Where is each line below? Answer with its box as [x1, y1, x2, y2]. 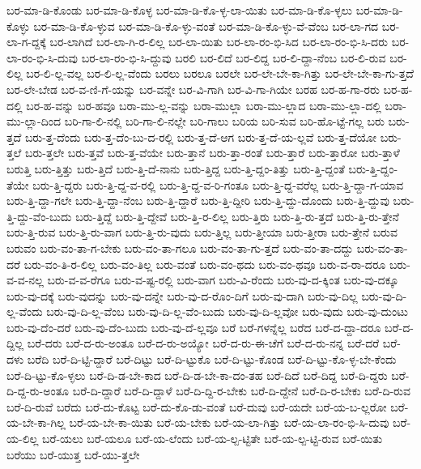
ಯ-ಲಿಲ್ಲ [6, 430, 39, 447]
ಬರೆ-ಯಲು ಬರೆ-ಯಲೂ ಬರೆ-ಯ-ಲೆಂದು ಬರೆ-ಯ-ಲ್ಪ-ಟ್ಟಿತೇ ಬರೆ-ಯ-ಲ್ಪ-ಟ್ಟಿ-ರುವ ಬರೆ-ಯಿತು [41, 430, 383, 447]
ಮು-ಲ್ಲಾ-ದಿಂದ [6, 113, 62, 130]
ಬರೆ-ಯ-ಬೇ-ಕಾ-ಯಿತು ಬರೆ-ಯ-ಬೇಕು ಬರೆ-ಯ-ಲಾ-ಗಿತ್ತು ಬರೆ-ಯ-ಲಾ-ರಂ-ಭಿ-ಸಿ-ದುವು [69, 414, 389, 431]
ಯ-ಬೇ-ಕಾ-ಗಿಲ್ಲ [6, 414, 66, 431]
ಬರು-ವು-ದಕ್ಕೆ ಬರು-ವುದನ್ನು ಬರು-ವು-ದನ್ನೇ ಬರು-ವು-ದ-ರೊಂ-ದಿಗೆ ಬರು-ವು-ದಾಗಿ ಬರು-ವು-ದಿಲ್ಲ [6, 287, 358, 304]
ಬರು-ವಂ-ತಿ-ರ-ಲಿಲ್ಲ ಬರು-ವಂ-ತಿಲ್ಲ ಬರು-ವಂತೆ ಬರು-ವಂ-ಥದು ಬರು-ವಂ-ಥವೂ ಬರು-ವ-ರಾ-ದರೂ [23, 255, 386, 272]
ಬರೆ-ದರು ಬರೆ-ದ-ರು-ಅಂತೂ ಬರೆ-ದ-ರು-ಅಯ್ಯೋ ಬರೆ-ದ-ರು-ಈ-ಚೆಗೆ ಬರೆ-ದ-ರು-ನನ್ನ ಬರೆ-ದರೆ [27, 335, 380, 352]
